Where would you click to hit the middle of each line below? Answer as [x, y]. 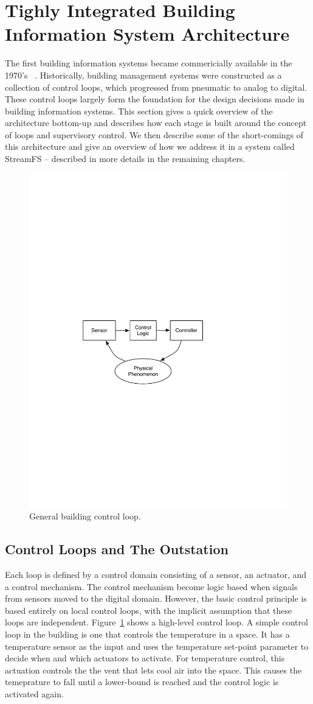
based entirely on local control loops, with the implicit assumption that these [149, 610]
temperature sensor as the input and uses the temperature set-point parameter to [157, 646]
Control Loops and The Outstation [117, 549]
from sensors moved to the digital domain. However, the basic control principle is [156, 598]
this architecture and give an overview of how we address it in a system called [150, 146]
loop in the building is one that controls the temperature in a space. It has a [147, 634]
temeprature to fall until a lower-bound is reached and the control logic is [142, 682]
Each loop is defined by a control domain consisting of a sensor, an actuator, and [156, 574]
